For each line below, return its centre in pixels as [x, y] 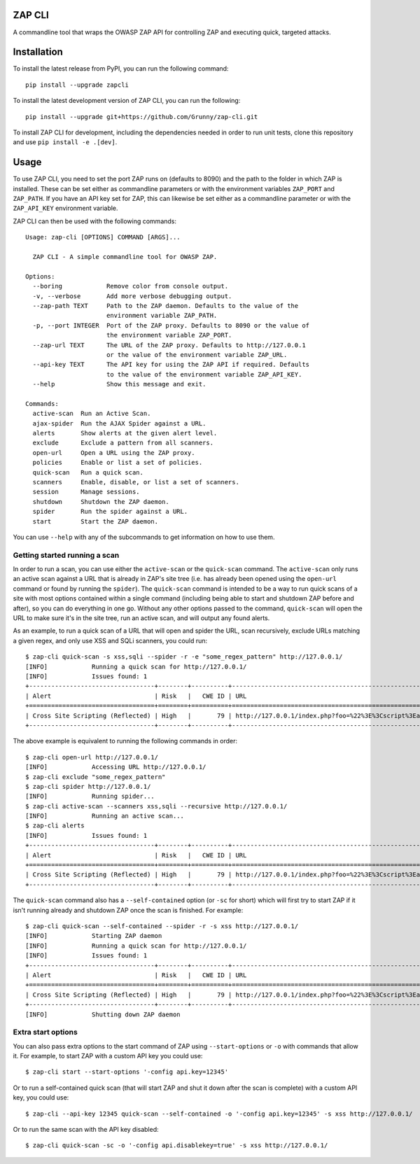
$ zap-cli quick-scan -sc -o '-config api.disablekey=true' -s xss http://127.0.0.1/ [177, 1145]
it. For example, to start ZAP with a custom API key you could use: [108, 1056]
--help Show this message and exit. [119, 384]
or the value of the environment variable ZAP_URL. [197, 355]
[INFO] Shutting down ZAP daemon [103, 1014]
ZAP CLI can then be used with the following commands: [95, 221]
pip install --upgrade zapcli [77, 85]
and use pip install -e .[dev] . [65, 142]
